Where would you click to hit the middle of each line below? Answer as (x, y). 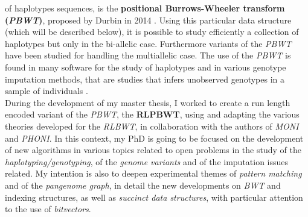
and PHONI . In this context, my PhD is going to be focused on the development (154, 138)
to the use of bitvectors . (48, 209)
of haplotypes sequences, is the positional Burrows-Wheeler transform (145, 8)
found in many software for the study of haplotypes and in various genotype (146, 67)
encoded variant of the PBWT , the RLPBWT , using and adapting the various (152, 114)
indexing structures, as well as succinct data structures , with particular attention (154, 197)
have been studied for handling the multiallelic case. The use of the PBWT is (148, 55)
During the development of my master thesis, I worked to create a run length (148, 102)
